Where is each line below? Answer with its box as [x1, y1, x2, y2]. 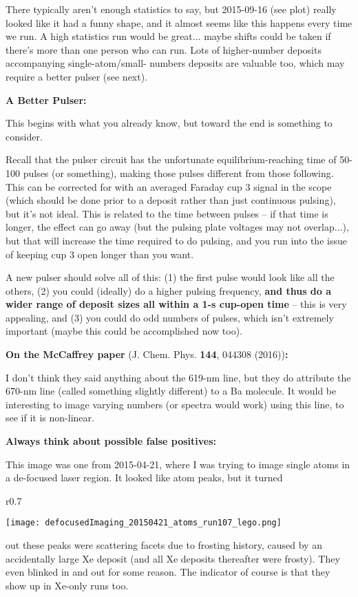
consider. [6, 129, 43, 143]
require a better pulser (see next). [6, 69, 148, 83]
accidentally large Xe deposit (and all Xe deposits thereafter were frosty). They [6, 551, 340, 565]
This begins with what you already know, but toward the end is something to [6, 116, 333, 130]
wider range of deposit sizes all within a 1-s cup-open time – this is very [6, 297, 347, 311]
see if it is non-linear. [6, 410, 94, 425]
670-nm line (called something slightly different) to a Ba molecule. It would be [6, 384, 337, 398]
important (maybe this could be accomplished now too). [6, 324, 242, 338]
